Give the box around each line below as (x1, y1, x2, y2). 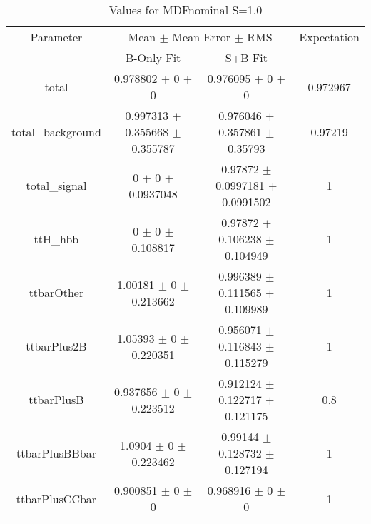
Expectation (299, 29, 360, 45)
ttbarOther (29, 284, 84, 301)
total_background (11, 124, 101, 140)
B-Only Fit (125, 49, 181, 66)
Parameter (30, 29, 83, 45)
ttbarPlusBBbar (16, 445, 96, 461)
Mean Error (172, 29, 231, 45)
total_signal (26, 177, 87, 193)
